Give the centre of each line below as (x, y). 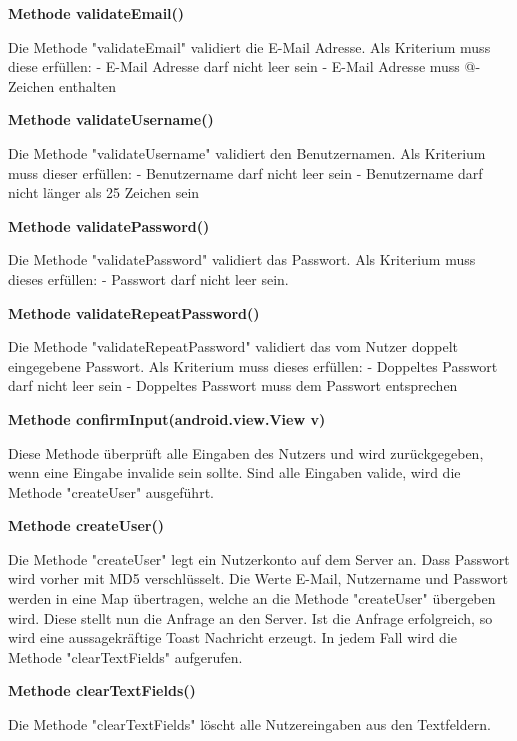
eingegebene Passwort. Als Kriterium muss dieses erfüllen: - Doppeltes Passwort (253, 365)
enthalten (87, 85)
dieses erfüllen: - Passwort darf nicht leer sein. (148, 278)
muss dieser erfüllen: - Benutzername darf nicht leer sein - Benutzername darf (245, 172)
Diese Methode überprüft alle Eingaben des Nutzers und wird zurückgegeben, (246, 452)
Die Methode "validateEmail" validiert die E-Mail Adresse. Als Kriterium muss (249, 46)
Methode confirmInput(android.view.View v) (167, 418)
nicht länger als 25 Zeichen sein (104, 192)
